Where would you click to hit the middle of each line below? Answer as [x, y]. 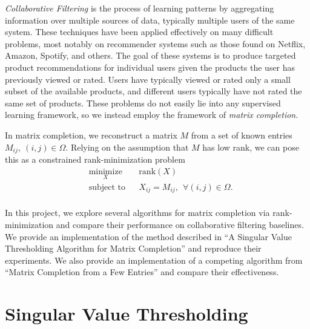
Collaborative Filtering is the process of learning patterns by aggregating [140, 8]
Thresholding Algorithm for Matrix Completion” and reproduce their [133, 248]
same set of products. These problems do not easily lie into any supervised [143, 103]
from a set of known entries [242, 135]
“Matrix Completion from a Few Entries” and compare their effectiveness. [142, 272]
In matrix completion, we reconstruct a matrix [91, 135]
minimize [105, 171]
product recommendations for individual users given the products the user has [150, 67]
